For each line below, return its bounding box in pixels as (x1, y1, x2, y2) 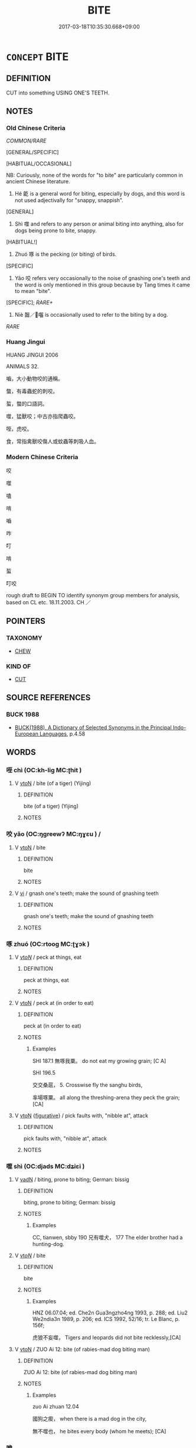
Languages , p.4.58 (39, 730, 86, 737)
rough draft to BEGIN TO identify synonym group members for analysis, (6, 592, 180, 599)
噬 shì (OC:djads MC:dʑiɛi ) (6, 1162, 85, 1170)
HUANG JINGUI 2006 (6, 351, 58, 358)
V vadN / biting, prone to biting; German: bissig (14, 1176, 130, 1183)
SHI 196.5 (32, 1069, 56, 1076)
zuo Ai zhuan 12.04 (32, 1403, 79, 1410)
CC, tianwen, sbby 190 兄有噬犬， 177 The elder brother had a (32, 1234, 183, 1241)
